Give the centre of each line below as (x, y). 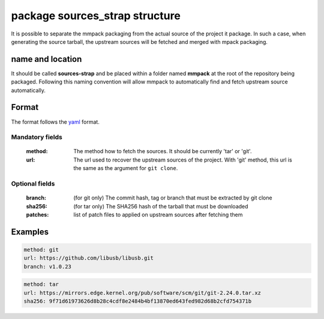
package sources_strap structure (96, 16)
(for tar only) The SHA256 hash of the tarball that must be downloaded (161, 206)
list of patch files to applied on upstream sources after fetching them (158, 214)
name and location (46, 59)
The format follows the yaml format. (55, 122)
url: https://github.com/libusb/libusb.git (89, 258)
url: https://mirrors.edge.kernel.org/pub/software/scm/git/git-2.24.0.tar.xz (142, 293)
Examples (30, 232)
